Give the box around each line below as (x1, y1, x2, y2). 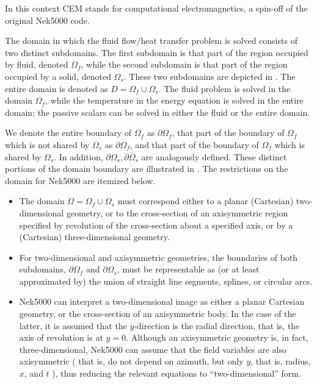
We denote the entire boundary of (5, 126, 131, 139)
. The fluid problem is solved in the (158, 82, 291, 94)
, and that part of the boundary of (129, 138, 259, 151)
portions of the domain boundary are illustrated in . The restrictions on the (5, 162, 288, 175)
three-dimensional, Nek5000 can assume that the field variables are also (19, 343, 286, 355)
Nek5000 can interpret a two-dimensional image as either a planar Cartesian (19, 295, 305, 308)
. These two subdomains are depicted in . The (123, 69, 296, 82)
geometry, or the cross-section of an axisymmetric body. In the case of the (19, 307, 296, 320)
